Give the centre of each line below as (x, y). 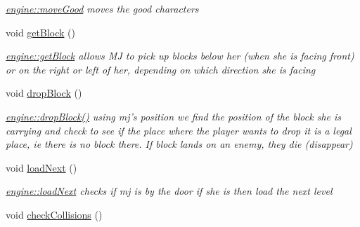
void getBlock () (40, 32)
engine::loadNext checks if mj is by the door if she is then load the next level (169, 191)
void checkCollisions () (54, 214)
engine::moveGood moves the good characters (102, 8)
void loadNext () (41, 167)
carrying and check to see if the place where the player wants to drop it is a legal (179, 130)
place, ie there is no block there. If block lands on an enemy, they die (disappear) (179, 144)
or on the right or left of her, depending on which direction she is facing (161, 69)
